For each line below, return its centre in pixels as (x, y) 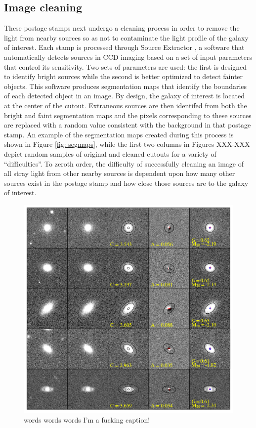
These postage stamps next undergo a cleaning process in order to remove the (122, 28)
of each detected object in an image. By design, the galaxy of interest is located (124, 96)
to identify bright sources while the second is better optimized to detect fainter (124, 76)
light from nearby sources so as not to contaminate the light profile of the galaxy (126, 37)
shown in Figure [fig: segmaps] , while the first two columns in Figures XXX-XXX (127, 144)
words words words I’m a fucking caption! (87, 419)
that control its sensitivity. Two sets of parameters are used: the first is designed (125, 66)
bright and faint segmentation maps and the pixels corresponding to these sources (128, 115)
